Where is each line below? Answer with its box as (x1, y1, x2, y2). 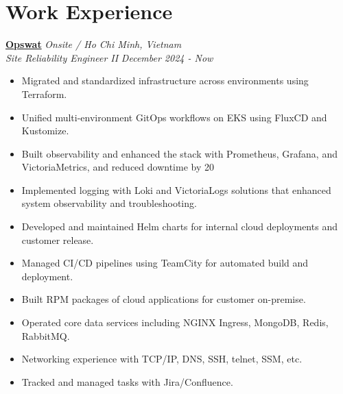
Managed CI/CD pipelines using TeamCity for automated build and (21, 256, 309, 270)
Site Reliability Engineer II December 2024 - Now (5, 50, 213, 64)
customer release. (21, 232, 94, 247)
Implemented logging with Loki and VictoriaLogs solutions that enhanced (21, 182, 331, 197)
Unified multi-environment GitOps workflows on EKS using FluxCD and (21, 110, 327, 124)
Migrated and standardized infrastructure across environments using (21, 73, 309, 88)
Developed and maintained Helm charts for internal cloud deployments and (21, 219, 338, 234)
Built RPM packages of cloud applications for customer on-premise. (21, 292, 306, 306)
